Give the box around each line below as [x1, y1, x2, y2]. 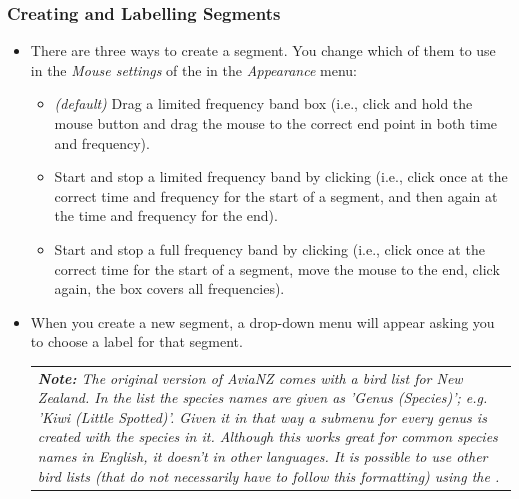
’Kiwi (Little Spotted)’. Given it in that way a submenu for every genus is [37, 406, 487, 427]
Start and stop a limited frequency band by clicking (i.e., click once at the [54, 166, 508, 187]
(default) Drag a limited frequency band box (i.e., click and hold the [54, 93, 473, 114]
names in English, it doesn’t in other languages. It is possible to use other [37, 446, 488, 467]
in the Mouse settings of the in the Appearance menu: [30, 59, 357, 80]
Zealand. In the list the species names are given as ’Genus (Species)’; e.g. [37, 387, 488, 408]
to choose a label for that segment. [30, 331, 243, 352]
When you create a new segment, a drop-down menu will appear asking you [30, 311, 495, 332]
